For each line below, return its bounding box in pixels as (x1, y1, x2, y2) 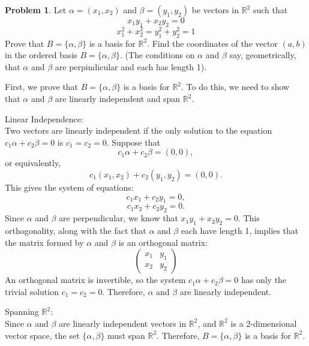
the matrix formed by (5, 236, 84, 248)
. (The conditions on (119, 49, 195, 61)
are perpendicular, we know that (59, 212, 178, 224)
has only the (241, 273, 287, 286)
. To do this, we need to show (181, 80, 290, 93)
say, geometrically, (229, 49, 296, 61)
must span (107, 329, 145, 341)
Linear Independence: (5, 112, 83, 125)
